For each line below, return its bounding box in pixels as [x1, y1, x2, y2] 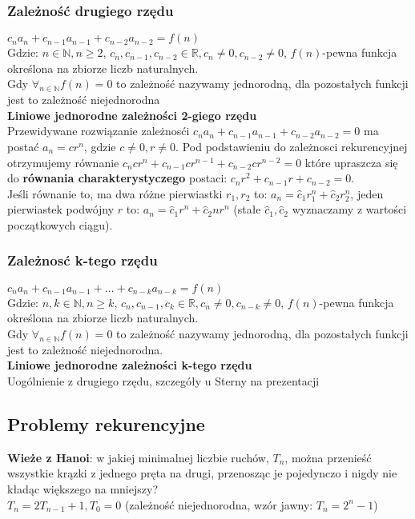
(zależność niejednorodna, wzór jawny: [124, 496, 313, 513]
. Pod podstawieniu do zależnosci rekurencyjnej [175, 138, 408, 154]
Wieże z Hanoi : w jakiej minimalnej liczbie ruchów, [7, 449, 269, 465]
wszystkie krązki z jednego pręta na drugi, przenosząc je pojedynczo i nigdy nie [7, 465, 397, 481]
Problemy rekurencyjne [7, 411, 205, 436]
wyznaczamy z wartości [292, 201, 407, 218]
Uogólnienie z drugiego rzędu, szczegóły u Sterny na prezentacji [7, 372, 320, 389]
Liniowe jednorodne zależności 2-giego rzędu [7, 106, 257, 123]
